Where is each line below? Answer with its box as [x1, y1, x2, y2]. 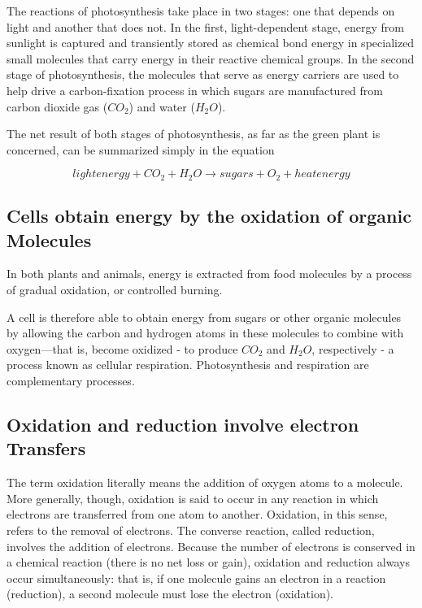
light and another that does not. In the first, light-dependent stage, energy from [7, 18, 404, 35]
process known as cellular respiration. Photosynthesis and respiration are [7, 356, 369, 373]
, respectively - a [311, 340, 394, 357]
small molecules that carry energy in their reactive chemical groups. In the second [7, 50, 415, 67]
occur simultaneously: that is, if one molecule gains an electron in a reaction [7, 569, 386, 586]
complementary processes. [7, 371, 135, 389]
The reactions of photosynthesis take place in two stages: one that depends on [7, 2, 395, 19]
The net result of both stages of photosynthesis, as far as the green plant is [7, 125, 381, 142]
